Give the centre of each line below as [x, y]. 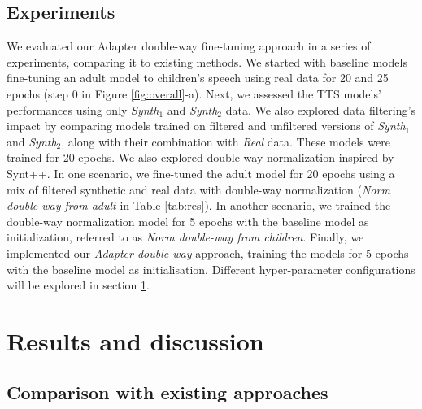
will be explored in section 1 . [78, 285]
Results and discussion [135, 340]
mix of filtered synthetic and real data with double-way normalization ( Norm [198, 189]
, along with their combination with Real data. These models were [226, 141]
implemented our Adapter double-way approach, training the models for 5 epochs [208, 252]
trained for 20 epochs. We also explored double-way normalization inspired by [200, 157]
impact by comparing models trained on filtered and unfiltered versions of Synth [206, 126]
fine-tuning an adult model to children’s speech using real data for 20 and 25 [198, 78]
